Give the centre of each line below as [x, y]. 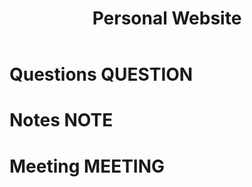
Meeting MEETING [87, 166]
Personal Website [167, 18]
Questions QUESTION [101, 74]
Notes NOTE [61, 120]
